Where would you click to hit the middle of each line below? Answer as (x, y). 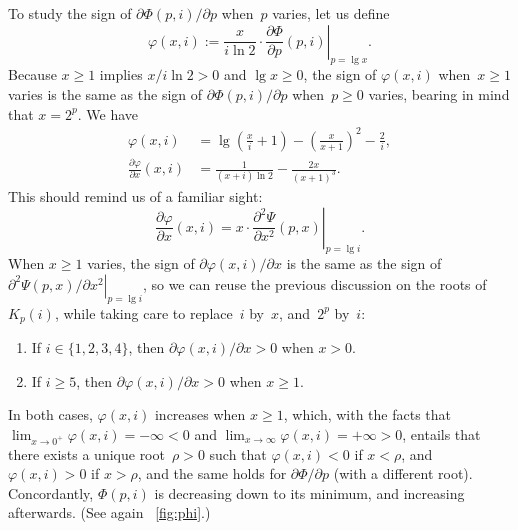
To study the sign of (70, 13)
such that (238, 453)
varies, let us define (331, 13)
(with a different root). (403, 473)
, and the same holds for (212, 473)
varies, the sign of (141, 263)
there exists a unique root (86, 453)
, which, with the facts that (367, 414)
